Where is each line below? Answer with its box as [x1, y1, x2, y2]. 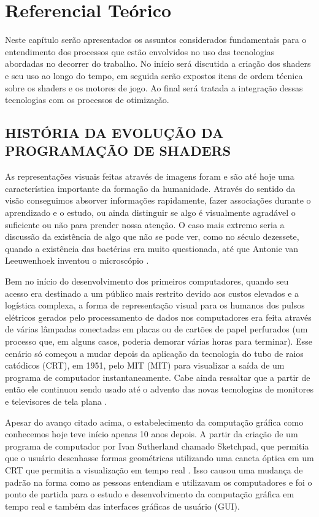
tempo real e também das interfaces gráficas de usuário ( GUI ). [5, 499, 240, 512]
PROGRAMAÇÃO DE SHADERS [5, 141, 231, 160]
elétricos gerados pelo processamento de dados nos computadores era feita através [5, 310, 312, 323]
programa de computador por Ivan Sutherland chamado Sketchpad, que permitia [5, 439, 309, 452]
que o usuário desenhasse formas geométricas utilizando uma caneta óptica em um [5, 451, 314, 464]
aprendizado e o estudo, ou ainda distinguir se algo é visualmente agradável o [5, 206, 296, 219]
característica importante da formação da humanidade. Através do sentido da [5, 182, 296, 194]
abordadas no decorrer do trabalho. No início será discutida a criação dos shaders [5, 57, 311, 70]
